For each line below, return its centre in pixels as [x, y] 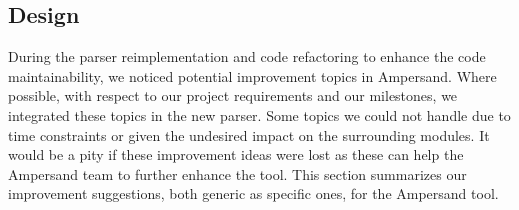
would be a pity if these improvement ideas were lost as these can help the [236, 154]
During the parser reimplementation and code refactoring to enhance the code [247, 56]
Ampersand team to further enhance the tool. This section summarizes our [237, 173]
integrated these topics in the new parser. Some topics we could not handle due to [259, 114]
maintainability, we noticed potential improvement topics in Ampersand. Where [252, 75]
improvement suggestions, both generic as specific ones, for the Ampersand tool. [253, 193]
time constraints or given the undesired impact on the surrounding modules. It [249, 134]
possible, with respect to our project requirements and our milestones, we [233, 95]
